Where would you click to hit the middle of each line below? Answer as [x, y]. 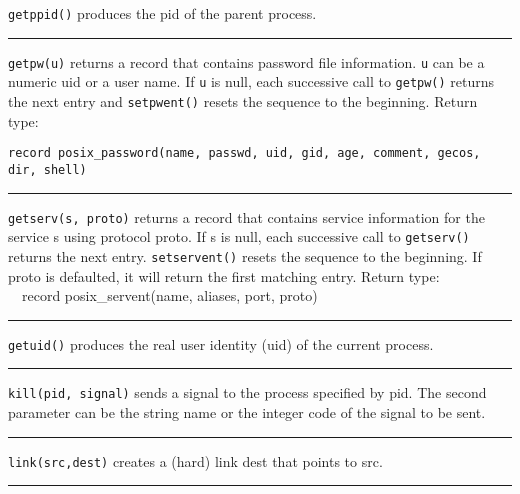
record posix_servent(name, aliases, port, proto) [169, 295]
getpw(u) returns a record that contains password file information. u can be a [246, 61]
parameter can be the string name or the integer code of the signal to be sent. [247, 412]
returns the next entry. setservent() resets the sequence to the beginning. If [245, 255]
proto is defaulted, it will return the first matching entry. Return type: [224, 275]
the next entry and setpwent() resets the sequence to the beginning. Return [243, 100]
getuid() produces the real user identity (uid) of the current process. [221, 343]
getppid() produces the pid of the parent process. [162, 13]
